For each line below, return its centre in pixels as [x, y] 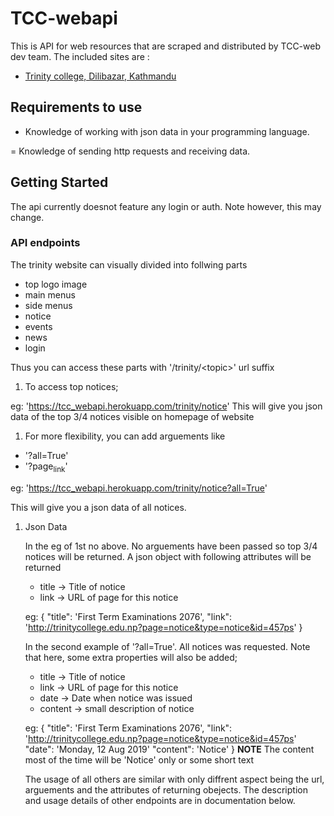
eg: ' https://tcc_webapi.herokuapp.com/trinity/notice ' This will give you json [166, 406]
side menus [48, 305]
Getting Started [59, 182]
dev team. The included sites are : [80, 56]
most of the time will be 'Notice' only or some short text [139, 759]
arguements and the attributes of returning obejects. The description [166, 789]
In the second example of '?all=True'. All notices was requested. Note [167, 646]
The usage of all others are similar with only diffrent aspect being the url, [174, 779]
